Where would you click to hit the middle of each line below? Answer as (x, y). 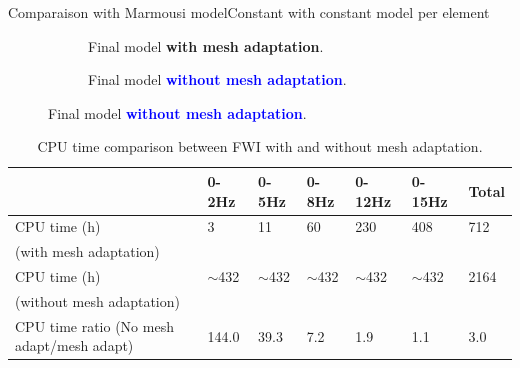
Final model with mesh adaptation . (206, 45)
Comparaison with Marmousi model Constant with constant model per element (249, 12)
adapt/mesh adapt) (74, 345)
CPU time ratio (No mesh (94, 325)
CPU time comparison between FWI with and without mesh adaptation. (260, 146)
